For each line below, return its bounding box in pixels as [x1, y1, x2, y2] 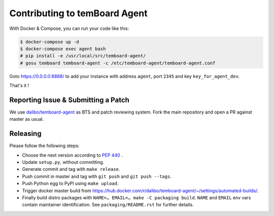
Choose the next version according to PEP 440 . [22, 152, 123, 158]
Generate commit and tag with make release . [22, 166, 120, 172]
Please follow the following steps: [9, 142, 80, 149]
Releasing [9, 129, 42, 138]
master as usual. [9, 116, 44, 122]
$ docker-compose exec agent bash [20, 46, 106, 52]
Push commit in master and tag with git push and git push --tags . [22, 173, 172, 179]
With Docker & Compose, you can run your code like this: [9, 25, 129, 31]
